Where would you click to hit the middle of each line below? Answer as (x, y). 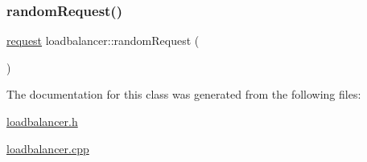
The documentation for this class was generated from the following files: (184, 94)
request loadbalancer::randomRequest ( (103, 40)
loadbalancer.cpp (48, 148)
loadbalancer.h (42, 121)
